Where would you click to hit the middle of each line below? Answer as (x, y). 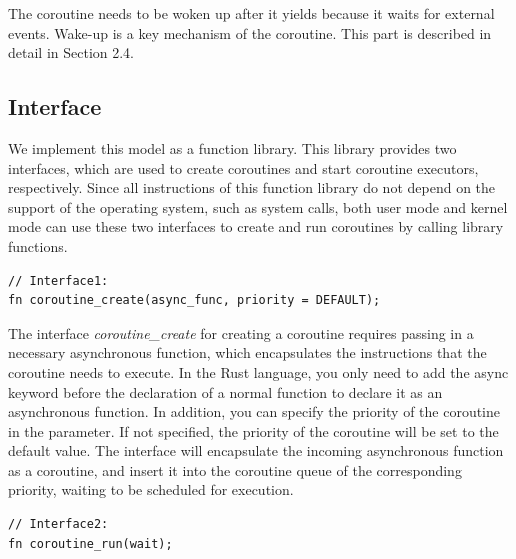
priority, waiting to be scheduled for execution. (151, 489)
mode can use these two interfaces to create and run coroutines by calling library (256, 226)
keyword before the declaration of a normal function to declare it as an (225, 391)
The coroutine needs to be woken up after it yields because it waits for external (251, 13)
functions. (38, 245)
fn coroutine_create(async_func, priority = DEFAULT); (194, 300)
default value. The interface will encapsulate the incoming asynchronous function (256, 450)
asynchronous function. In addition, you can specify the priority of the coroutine (254, 411)
